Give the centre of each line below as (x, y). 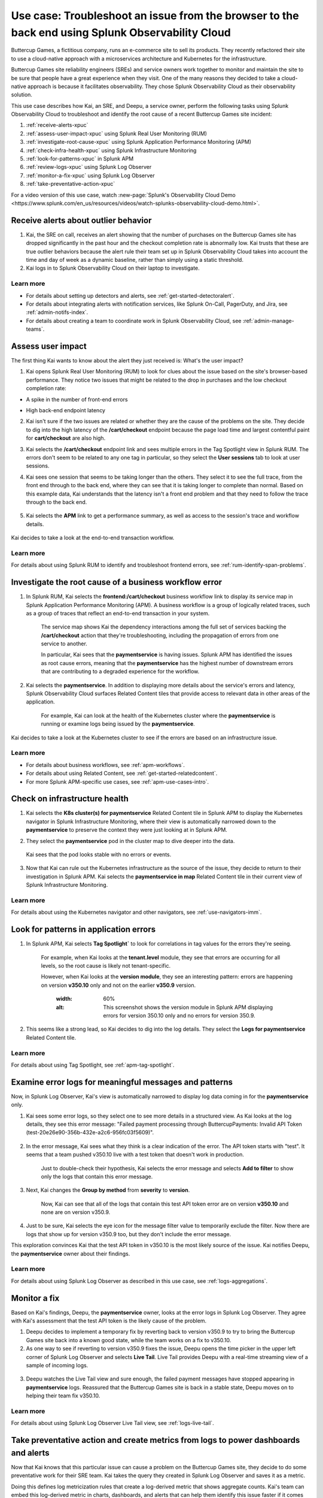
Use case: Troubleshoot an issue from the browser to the (155, 16)
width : (64, 999)
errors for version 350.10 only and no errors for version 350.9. (179, 1015)
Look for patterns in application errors (83, 930)
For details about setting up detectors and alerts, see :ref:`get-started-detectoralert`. (130, 295)
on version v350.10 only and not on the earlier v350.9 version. (118, 985)
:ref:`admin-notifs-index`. (57, 312)
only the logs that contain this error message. (97, 1176)
